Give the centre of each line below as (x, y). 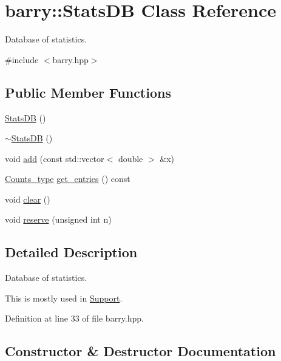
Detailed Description (71, 252)
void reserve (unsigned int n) (58, 219)
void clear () (28, 199)
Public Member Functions (88, 92)
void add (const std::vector (55, 158)
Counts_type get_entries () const (68, 179)
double (130, 158)
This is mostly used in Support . (64, 298)
